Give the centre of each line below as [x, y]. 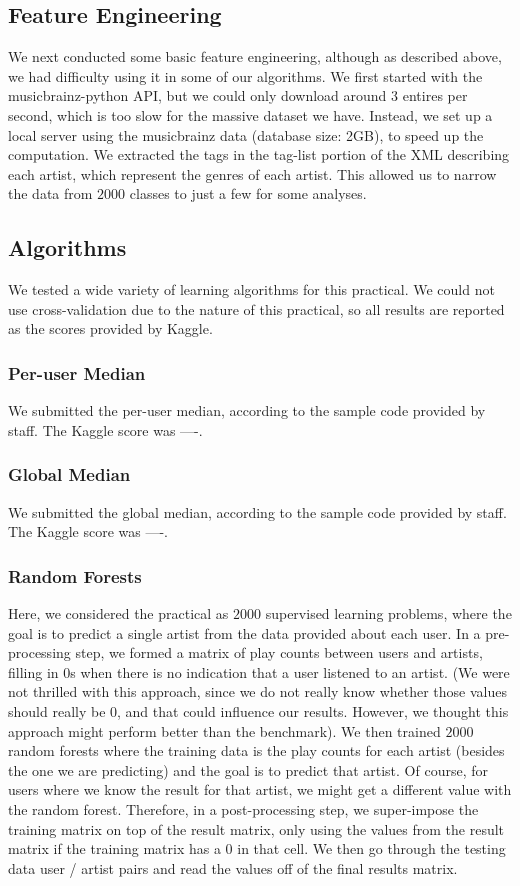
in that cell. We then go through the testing [371, 848]
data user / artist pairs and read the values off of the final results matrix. [233, 867]
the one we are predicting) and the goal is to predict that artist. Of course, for [248, 769]
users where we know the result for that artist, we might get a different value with [260, 789]
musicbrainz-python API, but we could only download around [197, 95]
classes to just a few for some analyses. [248, 193]
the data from [50, 193]
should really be [57, 710]
